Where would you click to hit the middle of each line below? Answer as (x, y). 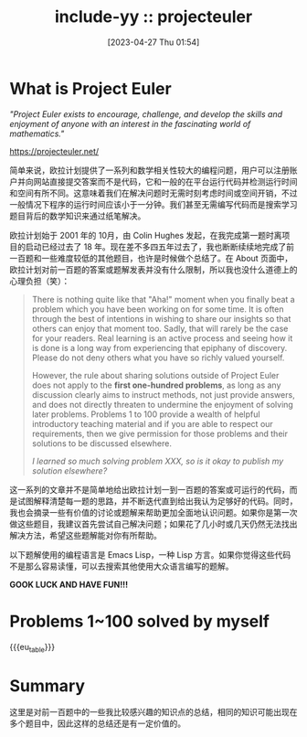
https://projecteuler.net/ (54, 151)
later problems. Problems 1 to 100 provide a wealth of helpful (146, 414)
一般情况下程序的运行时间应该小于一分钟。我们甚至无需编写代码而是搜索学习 (153, 204)
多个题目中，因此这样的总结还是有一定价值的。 (97, 723)
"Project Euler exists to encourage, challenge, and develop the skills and (146, 114)
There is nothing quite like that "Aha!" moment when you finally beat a (163, 299)
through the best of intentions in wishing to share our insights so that (161, 318)
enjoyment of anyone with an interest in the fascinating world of (130, 123)
